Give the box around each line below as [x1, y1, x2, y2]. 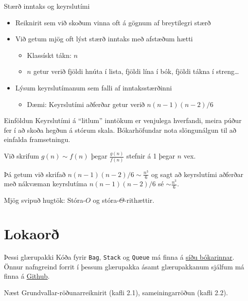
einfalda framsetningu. [4, 134, 71, 144]
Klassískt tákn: [27, 50, 71, 60]
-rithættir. [124, 195, 155, 205]
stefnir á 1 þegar [126, 151, 176, 161]
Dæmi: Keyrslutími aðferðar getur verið [27, 99, 145, 109]
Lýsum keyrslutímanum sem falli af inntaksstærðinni [15, 82, 172, 92]
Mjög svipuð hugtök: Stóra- [4, 195, 86, 205]
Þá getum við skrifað [4, 169, 66, 179]
